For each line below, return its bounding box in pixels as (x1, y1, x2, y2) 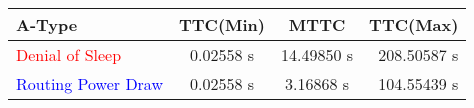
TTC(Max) (369, 13, 459, 36)
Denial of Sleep (16, 43, 122, 66)
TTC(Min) (178, 13, 265, 36)
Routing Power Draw (16, 72, 163, 95)
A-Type (16, 13, 78, 36)
